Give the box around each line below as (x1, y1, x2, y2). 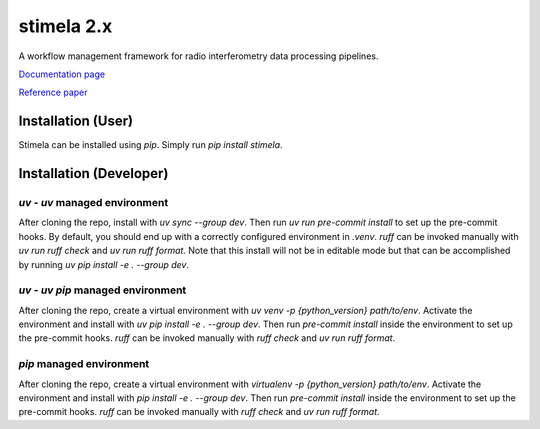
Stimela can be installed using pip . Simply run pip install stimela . (18, 139, 284, 151)
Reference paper (18, 86, 89, 99)
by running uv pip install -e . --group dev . (18, 258, 190, 270)
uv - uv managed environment (18, 196, 169, 210)
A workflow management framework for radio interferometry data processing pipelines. (18, 50, 379, 62)
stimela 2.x (18, 15, 113, 37)
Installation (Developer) (18, 165, 169, 182)
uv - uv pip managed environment (18, 283, 187, 297)
